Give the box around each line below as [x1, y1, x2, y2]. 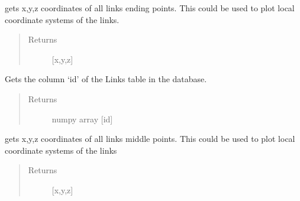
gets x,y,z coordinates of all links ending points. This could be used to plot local [5, 2, 295, 14]
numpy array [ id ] [51, 112, 113, 125]
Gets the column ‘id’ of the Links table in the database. [5, 73, 207, 85]
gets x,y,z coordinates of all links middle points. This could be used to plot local [5, 132, 295, 145]
